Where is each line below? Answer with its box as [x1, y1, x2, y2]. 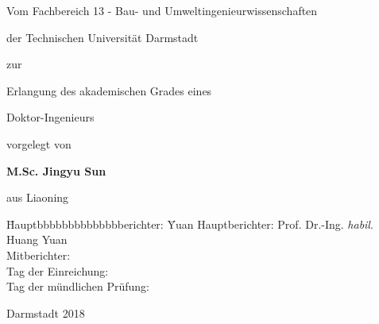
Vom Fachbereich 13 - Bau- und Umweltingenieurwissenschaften [6, 2, 318, 18]
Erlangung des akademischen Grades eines [6, 82, 212, 98]
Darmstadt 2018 [6, 304, 85, 321]
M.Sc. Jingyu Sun [6, 162, 106, 179]
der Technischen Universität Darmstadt [6, 29, 199, 45]
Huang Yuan [6, 231, 68, 248]
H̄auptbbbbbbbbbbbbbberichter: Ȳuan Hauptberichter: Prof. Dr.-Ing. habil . [6, 215, 373, 232]
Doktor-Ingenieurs [6, 109, 95, 125]
